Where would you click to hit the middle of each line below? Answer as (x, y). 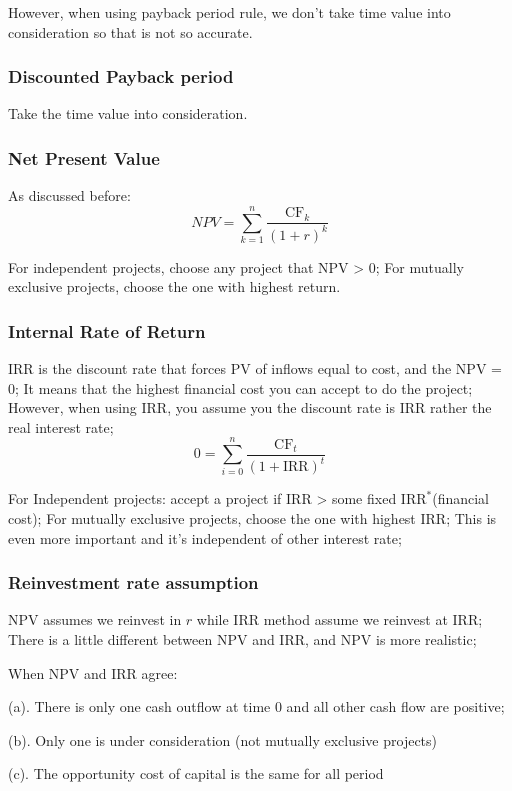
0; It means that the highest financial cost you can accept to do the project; (240, 387)
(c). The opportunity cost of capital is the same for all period (196, 773)
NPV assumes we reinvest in (95, 619)
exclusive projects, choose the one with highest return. (174, 286)
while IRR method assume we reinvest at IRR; (339, 619)
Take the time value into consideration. (128, 113)
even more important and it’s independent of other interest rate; (205, 537)
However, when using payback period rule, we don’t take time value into (229, 12)
